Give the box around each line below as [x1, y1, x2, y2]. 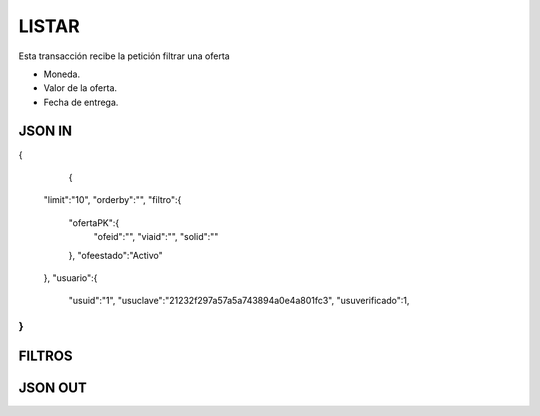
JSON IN [18, 122, 73, 139]
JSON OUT [18, 379, 87, 396]
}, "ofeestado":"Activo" [68, 249, 164, 261]
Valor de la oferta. [43, 82, 118, 94]
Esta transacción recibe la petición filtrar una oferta [18, 50, 230, 62]
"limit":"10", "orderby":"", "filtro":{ [43, 194, 182, 206]
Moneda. [43, 68, 80, 80]
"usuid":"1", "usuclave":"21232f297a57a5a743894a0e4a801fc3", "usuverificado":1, [68, 295, 410, 307]
